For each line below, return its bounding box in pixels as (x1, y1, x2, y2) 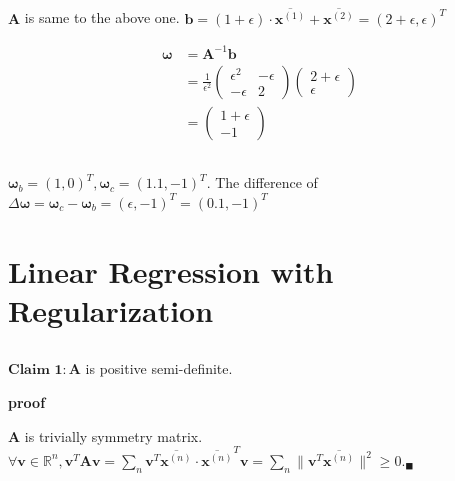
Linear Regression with (8, 250, 334, 291)
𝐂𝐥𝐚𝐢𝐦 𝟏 (8, 363, 63, 378)
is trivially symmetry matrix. (24, 425, 203, 446)
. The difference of (206, 172, 318, 193)
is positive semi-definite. (85, 358, 233, 379)
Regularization (8, 289, 214, 330)
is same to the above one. (24, 7, 180, 28)
